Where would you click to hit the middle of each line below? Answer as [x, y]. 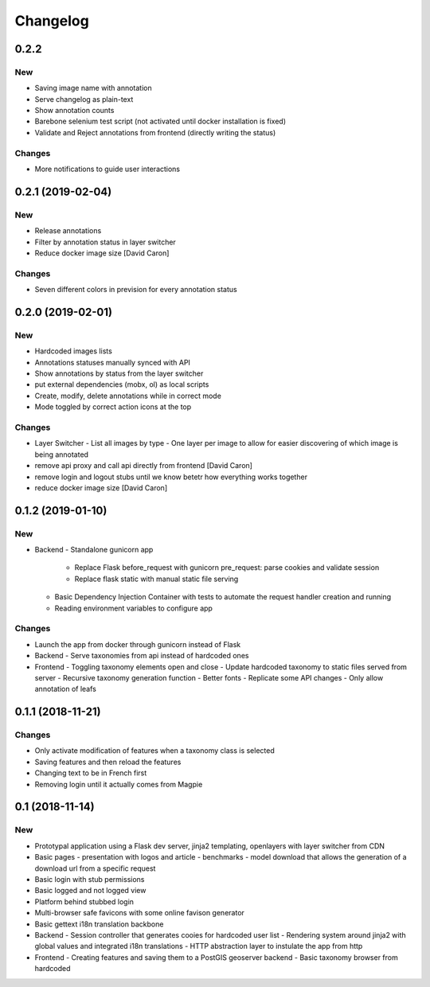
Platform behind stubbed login [84, 901]
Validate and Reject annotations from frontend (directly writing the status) [155, 132]
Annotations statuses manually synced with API [113, 362]
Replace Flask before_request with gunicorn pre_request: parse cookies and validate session [227, 568]
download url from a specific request [95, 868]
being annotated [62, 454]
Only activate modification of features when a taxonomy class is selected [154, 751]
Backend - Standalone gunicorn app [94, 550]
